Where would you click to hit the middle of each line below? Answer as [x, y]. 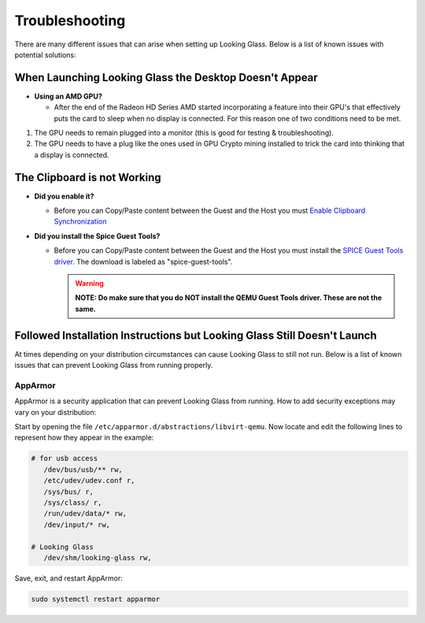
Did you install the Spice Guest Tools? [97, 235]
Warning [89, 284]
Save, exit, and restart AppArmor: [68, 578]
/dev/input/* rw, [77, 525]
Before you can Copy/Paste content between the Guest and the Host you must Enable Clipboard [210, 211]
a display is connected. [72, 154]
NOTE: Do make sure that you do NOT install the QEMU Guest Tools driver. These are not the [229, 298]
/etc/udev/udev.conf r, [89, 481]
